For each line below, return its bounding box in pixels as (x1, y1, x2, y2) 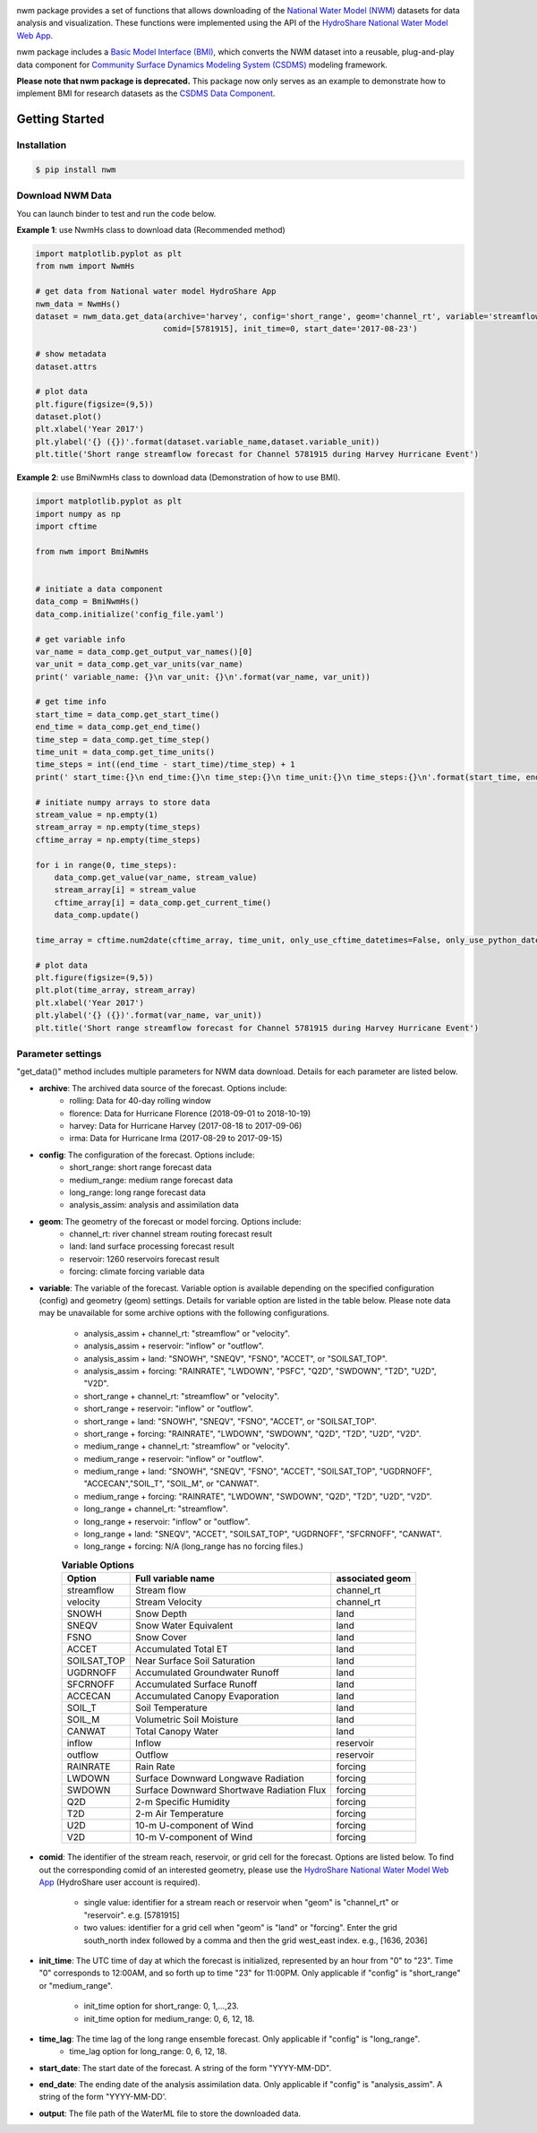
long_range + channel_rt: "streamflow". (83, 1503, 228, 1514)
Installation (16, 139, 67, 151)
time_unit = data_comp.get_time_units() (35, 747, 215, 757)
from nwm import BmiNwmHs (35, 546, 149, 556)
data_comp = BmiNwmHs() (35, 597, 141, 606)
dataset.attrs (35, 361, 98, 372)
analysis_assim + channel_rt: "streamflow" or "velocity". (83, 1328, 291, 1338)
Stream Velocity (135, 1595, 202, 1608)
